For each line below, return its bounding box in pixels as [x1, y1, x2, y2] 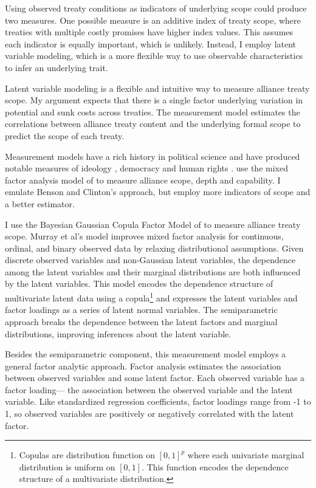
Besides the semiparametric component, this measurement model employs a [5, 348, 286, 360]
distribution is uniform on [19, 460, 115, 473]
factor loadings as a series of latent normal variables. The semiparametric [5, 303, 278, 316]
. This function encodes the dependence [142, 460, 289, 473]
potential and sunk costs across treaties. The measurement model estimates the [5, 105, 300, 118]
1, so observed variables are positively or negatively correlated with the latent [5, 407, 294, 420]
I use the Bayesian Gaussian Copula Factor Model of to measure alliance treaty [5, 218, 301, 230]
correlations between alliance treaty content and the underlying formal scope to [5, 117, 301, 130]
